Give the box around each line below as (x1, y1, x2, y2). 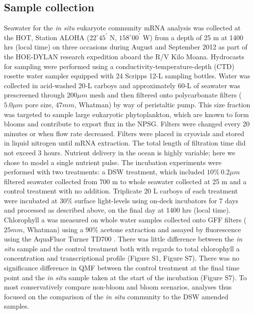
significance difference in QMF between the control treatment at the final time (4, 263, 240, 273)
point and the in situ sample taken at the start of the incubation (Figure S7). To (4, 272, 247, 282)
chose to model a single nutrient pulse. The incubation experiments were (4, 157, 222, 167)
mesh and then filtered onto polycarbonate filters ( (89, 90, 242, 100)
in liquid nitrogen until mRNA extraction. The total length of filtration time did (4, 138, 246, 148)
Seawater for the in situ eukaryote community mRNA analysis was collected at (4, 23, 241, 33)
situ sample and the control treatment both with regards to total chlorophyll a (4, 243, 240, 253)
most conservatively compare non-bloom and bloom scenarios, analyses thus (4, 282, 232, 292)
